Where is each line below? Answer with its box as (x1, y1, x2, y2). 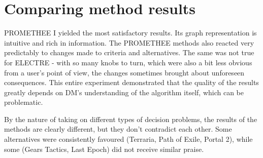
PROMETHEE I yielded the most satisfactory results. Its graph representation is (4, 27, 257, 38)
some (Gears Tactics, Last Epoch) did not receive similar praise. (4, 143, 204, 154)
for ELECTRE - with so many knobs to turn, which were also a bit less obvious (4, 57, 252, 67)
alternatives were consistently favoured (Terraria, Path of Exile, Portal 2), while (4, 134, 253, 144)
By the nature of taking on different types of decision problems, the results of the (4, 113, 257, 124)
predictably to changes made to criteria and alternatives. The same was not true (4, 47, 254, 58)
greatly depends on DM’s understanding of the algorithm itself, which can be (4, 87, 244, 97)
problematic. (4, 97, 43, 107)
